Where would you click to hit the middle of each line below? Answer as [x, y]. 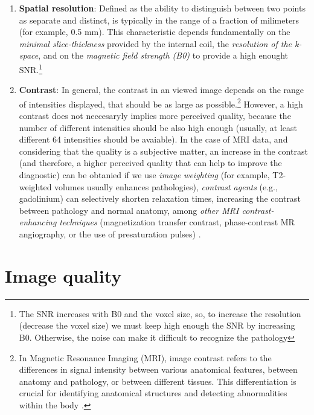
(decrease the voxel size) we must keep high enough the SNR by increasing [157, 325]
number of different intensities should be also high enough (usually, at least [158, 127]
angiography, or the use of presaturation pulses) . [110, 234]
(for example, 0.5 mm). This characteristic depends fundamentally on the [155, 32]
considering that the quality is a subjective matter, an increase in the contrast [163, 151]
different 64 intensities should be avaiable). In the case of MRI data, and [153, 139]
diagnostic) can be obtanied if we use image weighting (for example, [144, 175]
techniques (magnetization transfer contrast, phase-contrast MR [177, 222]
